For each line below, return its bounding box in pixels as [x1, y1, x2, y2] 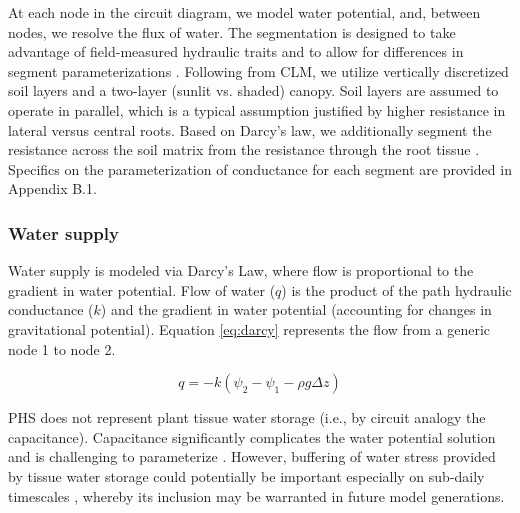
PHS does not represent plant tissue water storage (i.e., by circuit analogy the [8, 407, 486, 428]
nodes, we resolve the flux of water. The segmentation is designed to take [8, 21, 456, 42]
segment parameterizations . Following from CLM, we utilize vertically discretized [8, 60, 509, 81]
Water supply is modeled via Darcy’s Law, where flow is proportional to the [8, 260, 474, 281]
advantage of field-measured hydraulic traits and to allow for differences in [8, 41, 464, 62]
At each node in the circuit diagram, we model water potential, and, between [8, 2, 481, 22]
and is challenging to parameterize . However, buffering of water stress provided [8, 446, 496, 467]
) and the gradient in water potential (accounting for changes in [100, 299, 492, 320]
